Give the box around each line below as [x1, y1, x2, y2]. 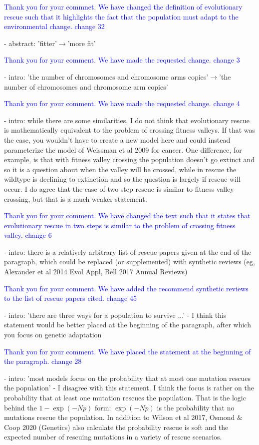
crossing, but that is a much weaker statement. [4, 193, 147, 204]
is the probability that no [157, 402, 235, 412]
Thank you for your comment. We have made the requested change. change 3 [4, 55, 240, 65]
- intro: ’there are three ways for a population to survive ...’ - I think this [4, 309, 227, 320]
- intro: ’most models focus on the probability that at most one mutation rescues [4, 372, 251, 383]
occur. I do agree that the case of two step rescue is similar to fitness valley [4, 183, 234, 194]
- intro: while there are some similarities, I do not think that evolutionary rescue [4, 115, 250, 125]
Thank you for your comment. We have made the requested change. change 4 [4, 98, 240, 109]
